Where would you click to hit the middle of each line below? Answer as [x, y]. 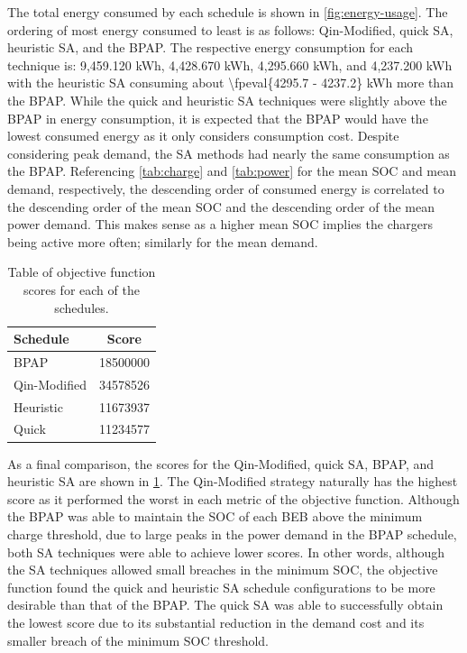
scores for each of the [81, 289]
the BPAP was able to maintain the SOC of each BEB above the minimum [215, 516]
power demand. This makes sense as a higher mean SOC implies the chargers [220, 224]
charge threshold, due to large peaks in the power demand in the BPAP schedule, [232, 533]
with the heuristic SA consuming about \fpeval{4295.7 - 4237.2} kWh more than [230, 83]
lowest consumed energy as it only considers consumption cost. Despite [203, 136]
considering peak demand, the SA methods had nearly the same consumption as [229, 153]
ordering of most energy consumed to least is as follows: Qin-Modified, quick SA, [230, 29]
